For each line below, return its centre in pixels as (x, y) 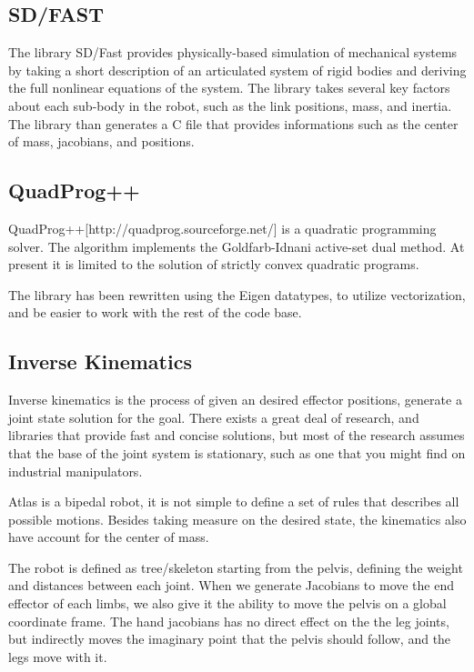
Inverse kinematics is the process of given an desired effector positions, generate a (235, 400)
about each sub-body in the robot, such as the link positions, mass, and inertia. (230, 105)
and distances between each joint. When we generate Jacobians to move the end (232, 585)
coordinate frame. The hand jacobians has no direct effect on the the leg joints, (229, 621)
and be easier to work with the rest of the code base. (155, 312)
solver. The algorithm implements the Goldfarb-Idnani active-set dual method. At (237, 246)
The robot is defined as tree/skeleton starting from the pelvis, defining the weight (236, 567)
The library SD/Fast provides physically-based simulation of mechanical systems (233, 52)
